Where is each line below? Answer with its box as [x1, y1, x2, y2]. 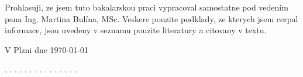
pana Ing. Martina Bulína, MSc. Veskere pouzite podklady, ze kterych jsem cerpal [5, 12, 298, 24]
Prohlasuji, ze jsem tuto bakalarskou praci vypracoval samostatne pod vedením [5, 1, 288, 13]
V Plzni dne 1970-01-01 [5, 43, 88, 55]
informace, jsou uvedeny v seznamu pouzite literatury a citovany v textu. [5, 24, 267, 36]
